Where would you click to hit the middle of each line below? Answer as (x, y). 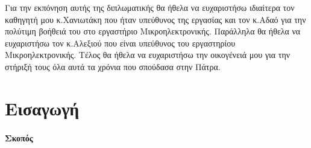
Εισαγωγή (42, 108)
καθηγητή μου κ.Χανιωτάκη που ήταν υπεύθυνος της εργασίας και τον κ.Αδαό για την (155, 19)
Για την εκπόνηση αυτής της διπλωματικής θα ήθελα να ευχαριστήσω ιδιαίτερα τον (150, 7)
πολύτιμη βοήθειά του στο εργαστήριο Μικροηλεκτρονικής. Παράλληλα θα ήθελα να (153, 31)
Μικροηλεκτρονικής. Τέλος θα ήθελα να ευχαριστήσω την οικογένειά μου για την (148, 55)
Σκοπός (19, 137)
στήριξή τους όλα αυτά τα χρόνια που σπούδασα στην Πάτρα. (113, 66)
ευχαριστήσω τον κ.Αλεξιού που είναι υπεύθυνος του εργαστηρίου (120, 43)
